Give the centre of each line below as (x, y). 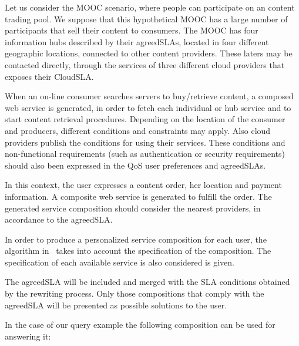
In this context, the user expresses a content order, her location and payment (143, 185)
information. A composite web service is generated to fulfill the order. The (138, 196)
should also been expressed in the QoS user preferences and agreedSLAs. (135, 165)
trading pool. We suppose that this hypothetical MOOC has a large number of (146, 19)
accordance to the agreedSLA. (59, 219)
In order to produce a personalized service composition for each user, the (136, 239)
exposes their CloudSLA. (49, 76)
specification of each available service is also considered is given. (120, 262)
